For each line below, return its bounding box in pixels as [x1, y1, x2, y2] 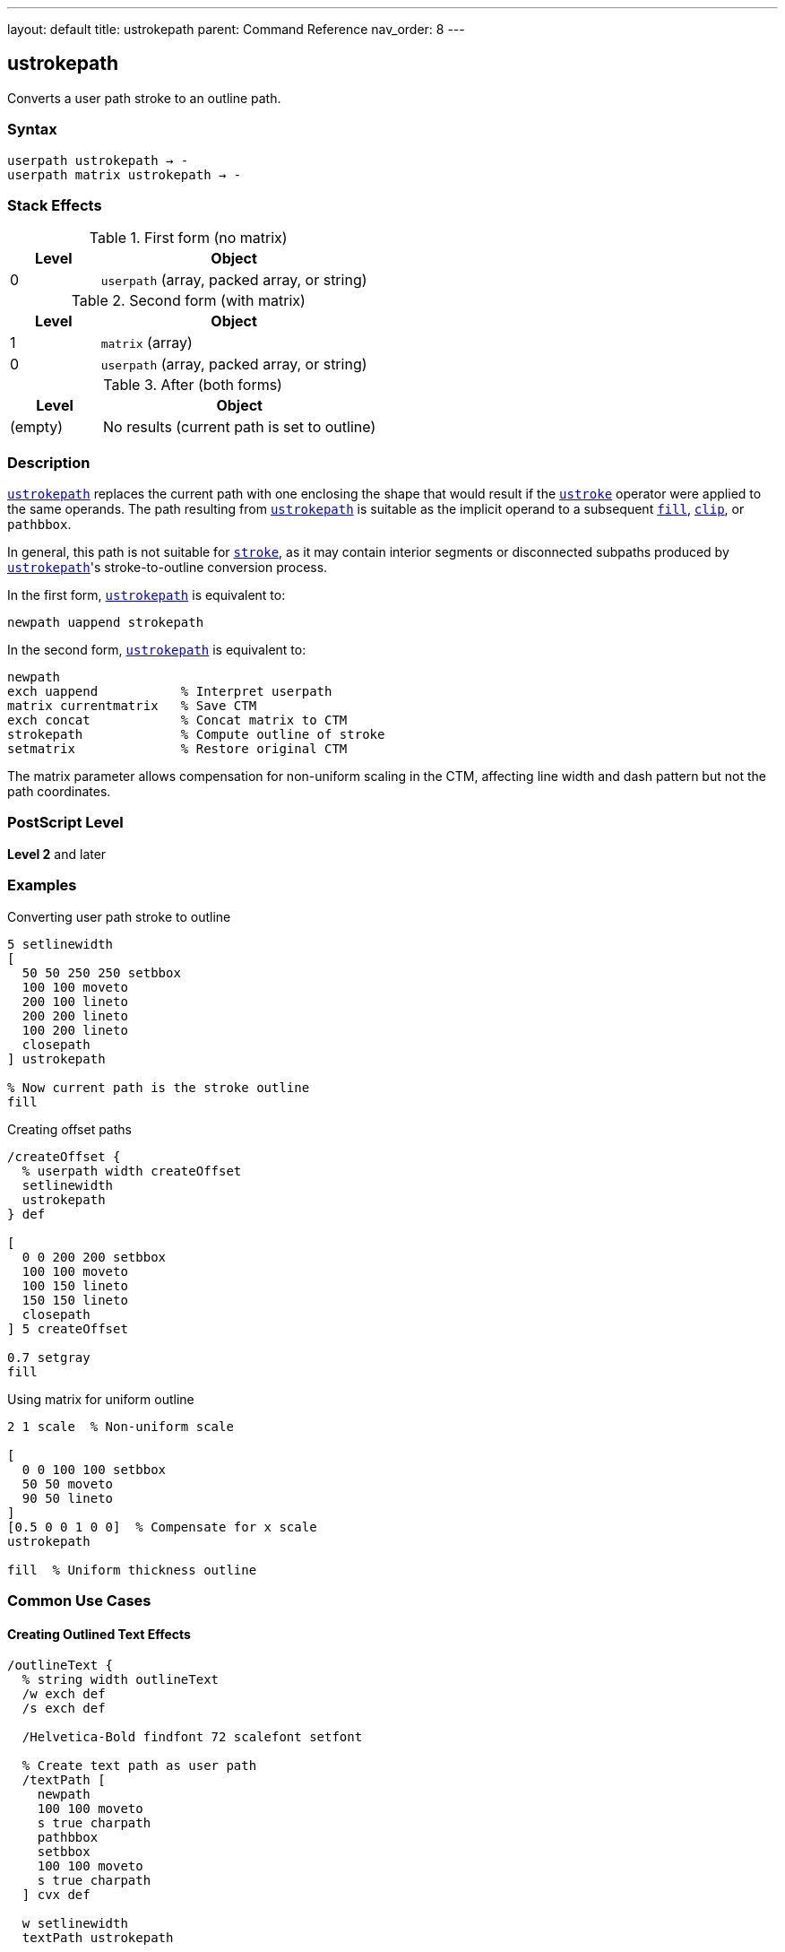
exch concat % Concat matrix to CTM [7, 713, 348, 728]
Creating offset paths [7, 1121, 132, 1137]
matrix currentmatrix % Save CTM [7, 698, 257, 714]
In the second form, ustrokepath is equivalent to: [7, 642, 306, 658]
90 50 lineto [22, 1490, 114, 1505]
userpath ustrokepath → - [7, 152, 189, 168]
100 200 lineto [22, 1022, 128, 1037]
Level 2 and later [7, 846, 107, 862]
